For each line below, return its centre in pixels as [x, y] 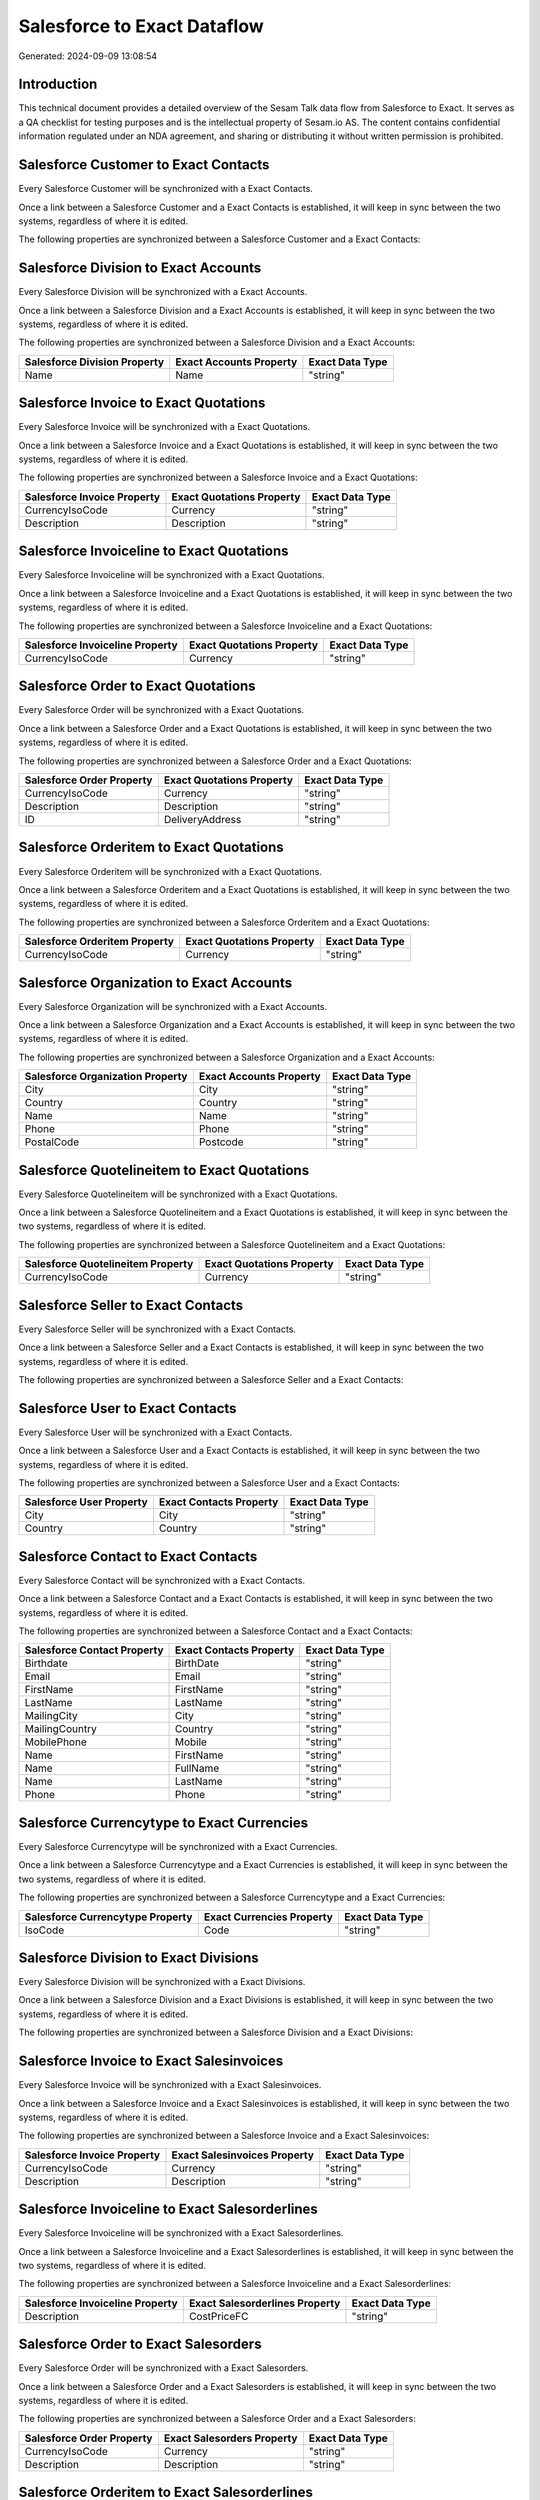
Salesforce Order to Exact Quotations [137, 686]
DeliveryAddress [202, 820]
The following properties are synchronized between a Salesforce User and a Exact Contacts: [209, 1483]
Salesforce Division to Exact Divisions [138, 1957]
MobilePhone [55, 1742]
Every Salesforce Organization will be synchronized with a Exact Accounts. [173, 1006]
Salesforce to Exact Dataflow [141, 26]
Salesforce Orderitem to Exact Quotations [151, 847]
